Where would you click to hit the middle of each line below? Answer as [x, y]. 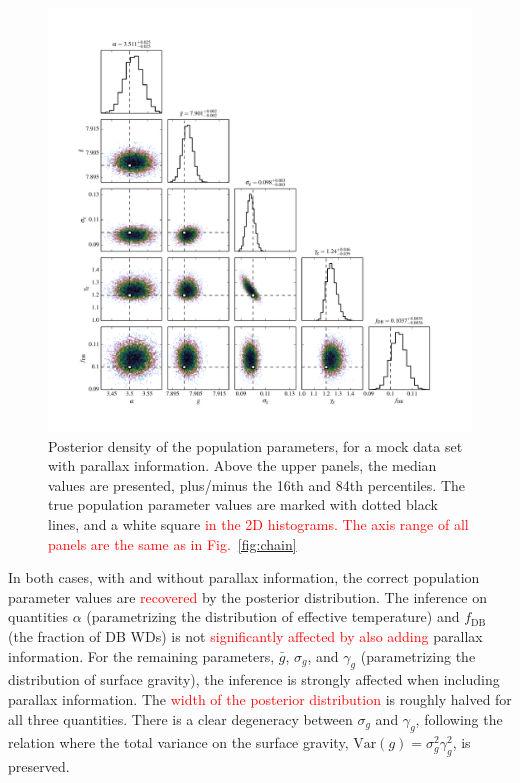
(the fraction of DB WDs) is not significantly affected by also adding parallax [245, 635]
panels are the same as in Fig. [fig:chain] [172, 543]
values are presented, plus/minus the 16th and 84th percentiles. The [256, 484]
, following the [459, 718]
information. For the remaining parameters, [141, 655]
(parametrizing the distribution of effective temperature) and [273, 616]
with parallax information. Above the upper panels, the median [242, 465]
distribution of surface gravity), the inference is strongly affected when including [254, 679]
